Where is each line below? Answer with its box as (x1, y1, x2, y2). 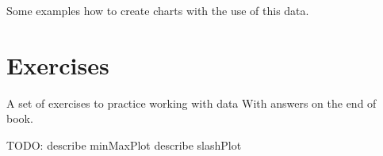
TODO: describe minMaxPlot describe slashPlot (6, 136, 242, 153)
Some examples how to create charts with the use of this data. (6, 2, 309, 18)
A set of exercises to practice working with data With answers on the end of (6, 94, 377, 111)
